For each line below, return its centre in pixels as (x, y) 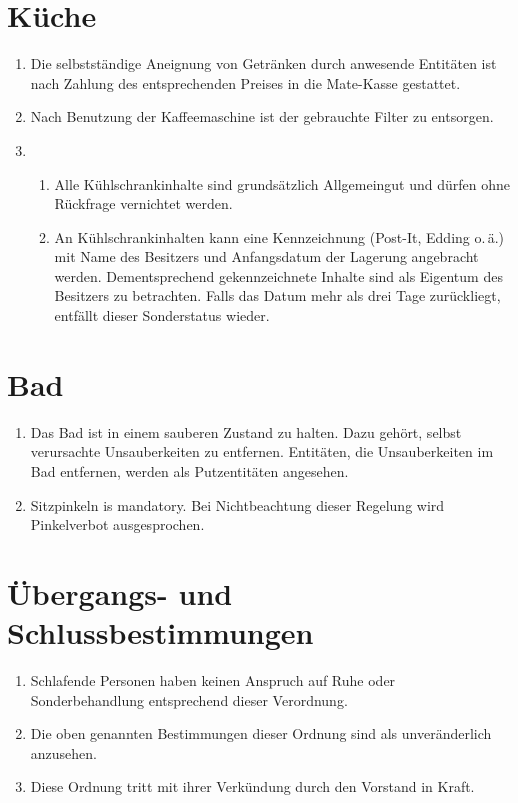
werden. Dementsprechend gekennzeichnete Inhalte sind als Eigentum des (278, 275)
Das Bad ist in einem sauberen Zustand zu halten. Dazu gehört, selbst (246, 431)
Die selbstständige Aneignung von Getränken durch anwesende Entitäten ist (263, 63)
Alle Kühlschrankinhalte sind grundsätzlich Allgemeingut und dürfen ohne (282, 183)
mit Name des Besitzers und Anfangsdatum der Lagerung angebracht (266, 256)
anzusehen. (63, 752)
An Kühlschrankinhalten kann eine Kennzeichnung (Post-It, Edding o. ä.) (279, 236)
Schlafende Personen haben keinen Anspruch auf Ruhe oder (213, 680)
